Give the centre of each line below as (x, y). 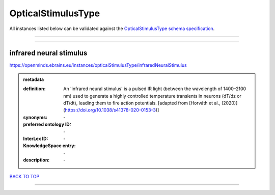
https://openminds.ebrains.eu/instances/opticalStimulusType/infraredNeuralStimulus (98, 65)
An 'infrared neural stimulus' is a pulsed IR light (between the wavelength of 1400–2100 (155, 89)
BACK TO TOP (24, 176)
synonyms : (35, 117)
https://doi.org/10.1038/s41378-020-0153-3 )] (112, 110)
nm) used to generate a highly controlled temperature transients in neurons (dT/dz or (153, 96)
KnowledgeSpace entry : (49, 146)
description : (36, 160)
